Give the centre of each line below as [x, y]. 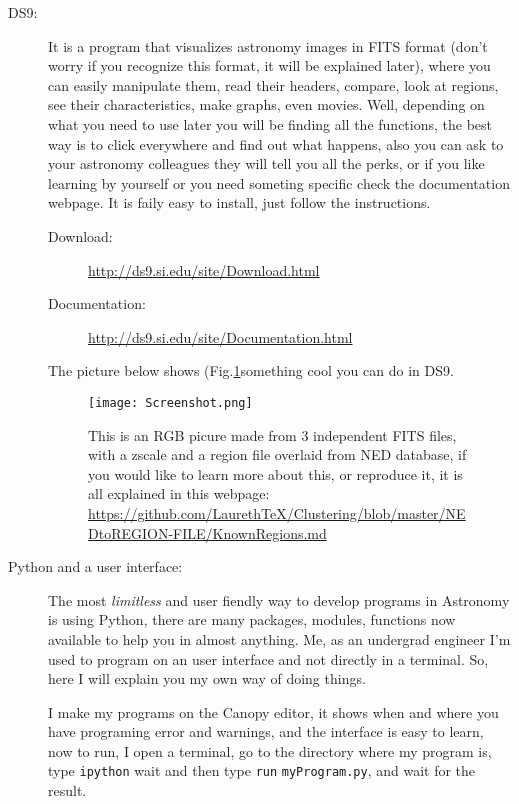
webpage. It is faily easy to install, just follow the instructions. [239, 202]
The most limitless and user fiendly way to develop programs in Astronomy [279, 599]
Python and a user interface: [95, 566]
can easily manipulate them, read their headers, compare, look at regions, [273, 84]
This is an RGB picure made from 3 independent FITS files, [272, 434]
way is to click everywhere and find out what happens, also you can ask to [276, 143]
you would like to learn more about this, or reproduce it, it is [275, 473]
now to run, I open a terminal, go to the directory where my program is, [270, 750]
